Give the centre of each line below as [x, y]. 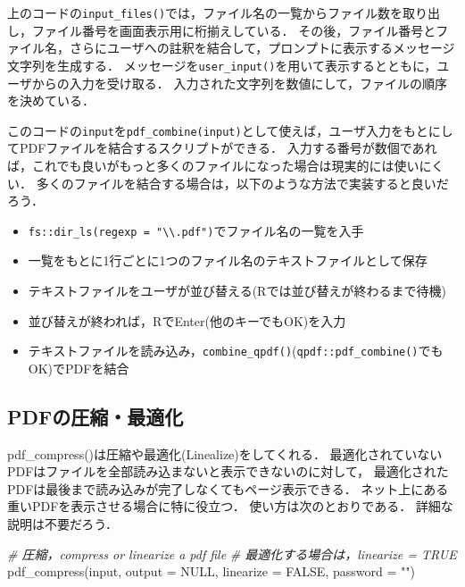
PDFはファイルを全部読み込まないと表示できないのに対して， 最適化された [228, 471]
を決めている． [51, 101]
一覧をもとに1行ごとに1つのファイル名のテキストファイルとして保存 [228, 260]
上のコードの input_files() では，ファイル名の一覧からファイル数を [205, 13]
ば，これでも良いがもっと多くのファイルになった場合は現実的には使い [213, 165]
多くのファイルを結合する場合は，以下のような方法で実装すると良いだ [242, 183]
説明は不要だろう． [63, 523]
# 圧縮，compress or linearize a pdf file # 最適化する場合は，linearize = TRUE [232, 553]
